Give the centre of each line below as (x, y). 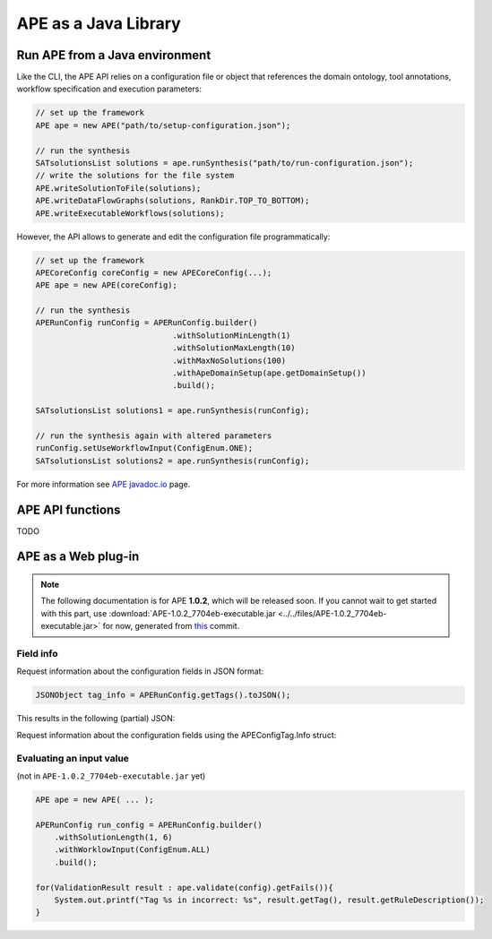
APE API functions (69, 509)
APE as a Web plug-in (78, 557)
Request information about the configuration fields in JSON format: (140, 671)
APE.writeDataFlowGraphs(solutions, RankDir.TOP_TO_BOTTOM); (173, 201)
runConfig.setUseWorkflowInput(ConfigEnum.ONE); (144, 448)
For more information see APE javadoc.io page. (104, 484)
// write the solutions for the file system (135, 176)
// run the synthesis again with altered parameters (154, 436)
